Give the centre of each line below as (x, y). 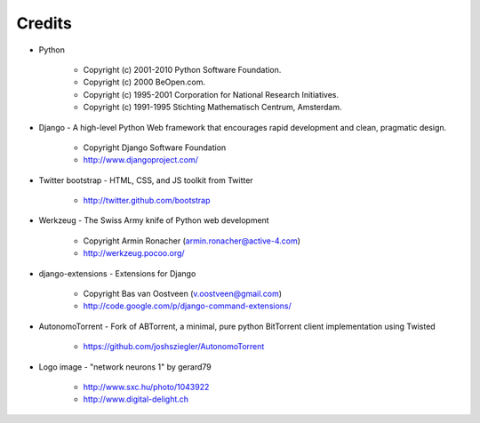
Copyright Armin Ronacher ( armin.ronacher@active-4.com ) (192, 241)
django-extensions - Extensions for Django (117, 273)
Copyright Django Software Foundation (155, 148)
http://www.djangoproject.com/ (141, 160)
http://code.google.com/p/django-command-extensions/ (188, 306)
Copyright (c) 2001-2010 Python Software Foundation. (182, 69)
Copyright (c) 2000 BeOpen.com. (144, 82)
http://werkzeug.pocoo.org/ (134, 253)
